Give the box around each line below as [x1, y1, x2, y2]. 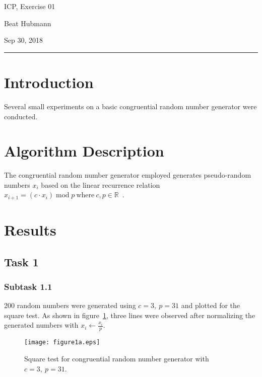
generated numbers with [4, 320, 79, 330]
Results [4, 219, 56, 240]
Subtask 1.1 [4, 280, 52, 292]
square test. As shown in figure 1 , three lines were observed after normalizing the [4, 310, 255, 320]
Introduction [4, 71, 94, 92]
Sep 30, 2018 [4, 35, 43, 45]
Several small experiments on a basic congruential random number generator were [4, 101, 257, 111]
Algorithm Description [4, 140, 164, 161]
